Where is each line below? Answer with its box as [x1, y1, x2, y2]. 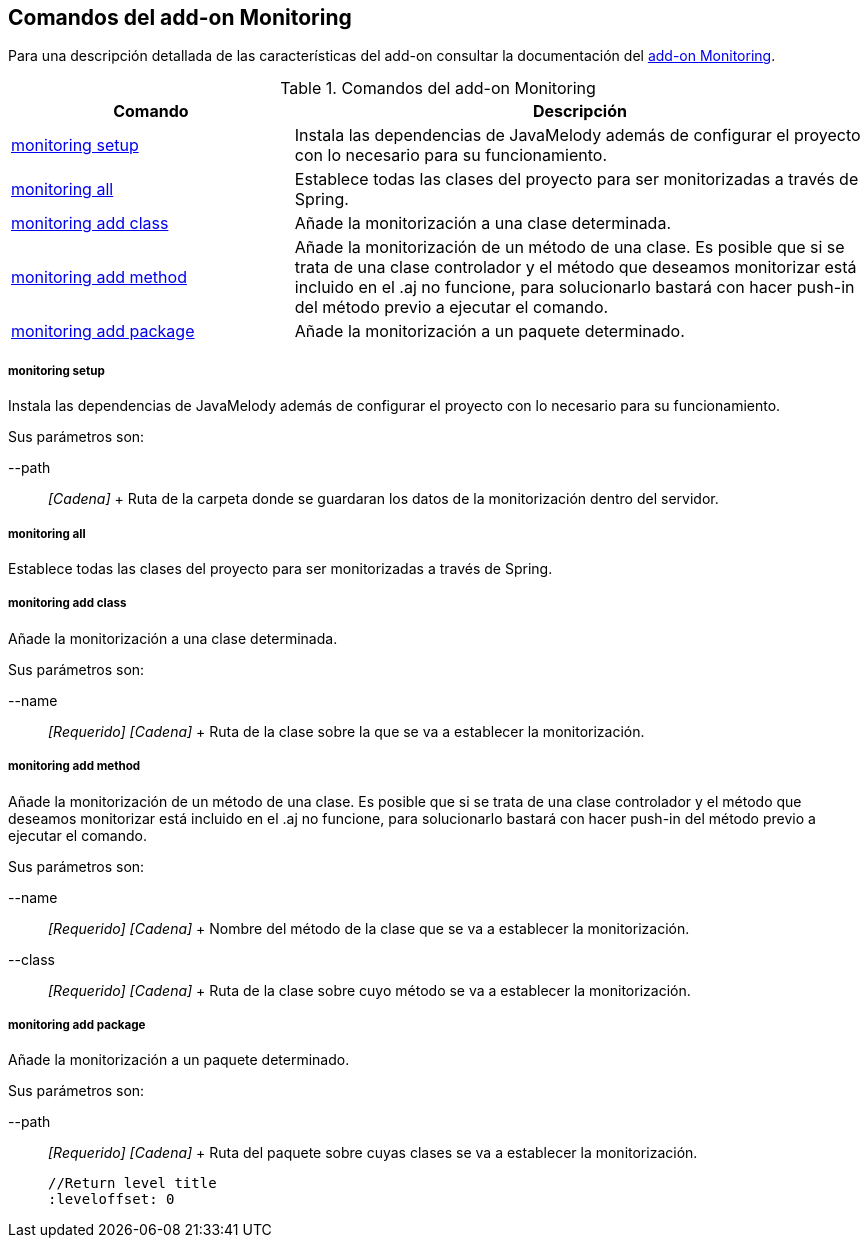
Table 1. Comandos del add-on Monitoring [280, 78, 596, 99]
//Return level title [48, 1175, 217, 1192]
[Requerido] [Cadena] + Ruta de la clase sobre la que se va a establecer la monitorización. [48, 722, 645, 740]
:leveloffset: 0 [48, 1191, 175, 1208]
